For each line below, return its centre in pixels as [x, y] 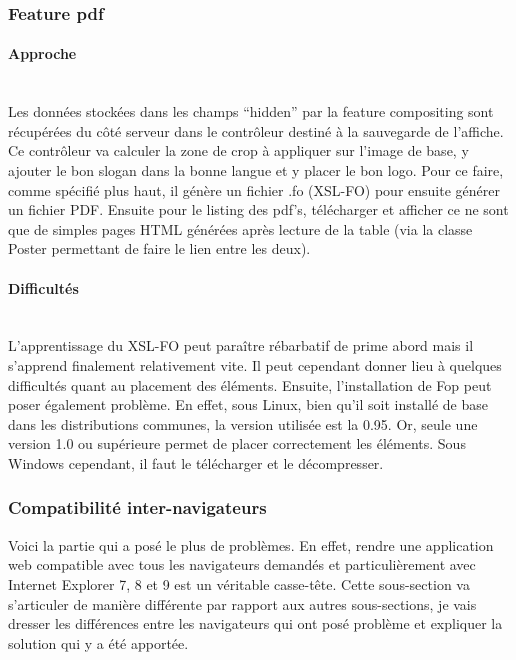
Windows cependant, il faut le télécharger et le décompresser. [196, 462]
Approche [42, 53]
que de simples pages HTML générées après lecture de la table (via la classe [240, 228]
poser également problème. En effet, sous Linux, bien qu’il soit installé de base [248, 404]
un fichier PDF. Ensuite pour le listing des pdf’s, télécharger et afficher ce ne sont [258, 209]
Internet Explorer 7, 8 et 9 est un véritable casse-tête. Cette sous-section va [239, 583]
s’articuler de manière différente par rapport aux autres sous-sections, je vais [242, 603]
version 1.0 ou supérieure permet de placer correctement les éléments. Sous [237, 443]
